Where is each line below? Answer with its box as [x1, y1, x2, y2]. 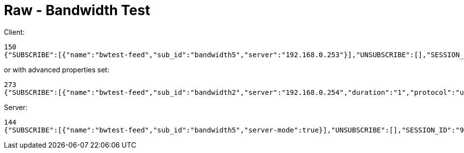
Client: [4, 27, 25, 36]
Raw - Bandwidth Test [4, 2, 150, 19]
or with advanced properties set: [4, 65, 110, 74]
